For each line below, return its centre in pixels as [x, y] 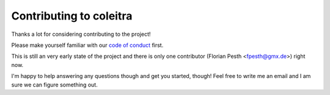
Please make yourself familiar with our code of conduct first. [87, 45]
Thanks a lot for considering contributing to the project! [81, 34]
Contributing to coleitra [72, 16]
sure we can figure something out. [54, 85]
